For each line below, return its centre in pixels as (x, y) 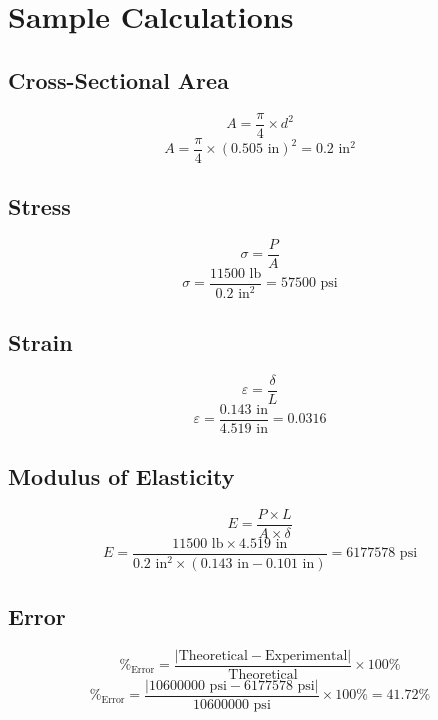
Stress (39, 206)
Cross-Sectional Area (118, 79)
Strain (40, 341)
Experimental (306, 655)
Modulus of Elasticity (121, 476)
